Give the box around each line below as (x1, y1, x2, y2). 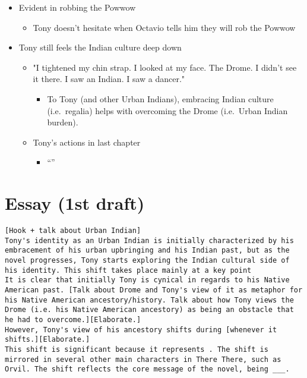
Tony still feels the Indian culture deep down (18, 41, 182, 53)
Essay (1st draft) (5, 191, 145, 215)
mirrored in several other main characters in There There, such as (5, 355, 281, 364)
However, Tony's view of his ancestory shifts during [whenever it (5, 325, 277, 334)
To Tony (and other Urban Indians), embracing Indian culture (47, 92, 274, 105)
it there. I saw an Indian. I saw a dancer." (33, 73, 185, 85)
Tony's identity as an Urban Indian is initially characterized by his (5, 236, 294, 245)
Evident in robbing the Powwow (18, 1, 136, 13)
